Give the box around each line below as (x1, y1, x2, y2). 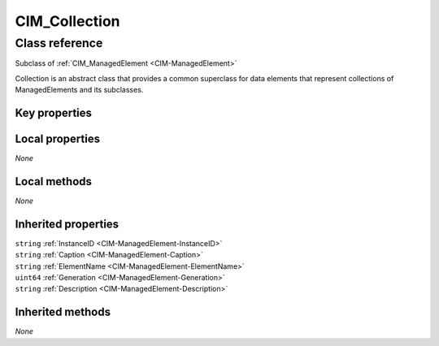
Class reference (15, 36, 103, 50)
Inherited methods (15, 305, 111, 319)
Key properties (15, 106, 93, 119)
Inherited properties (15, 217, 120, 231)
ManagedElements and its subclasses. (15, 85, 144, 95)
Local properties (15, 132, 101, 145)
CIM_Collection (15, 12, 121, 30)
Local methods (15, 175, 93, 188)
